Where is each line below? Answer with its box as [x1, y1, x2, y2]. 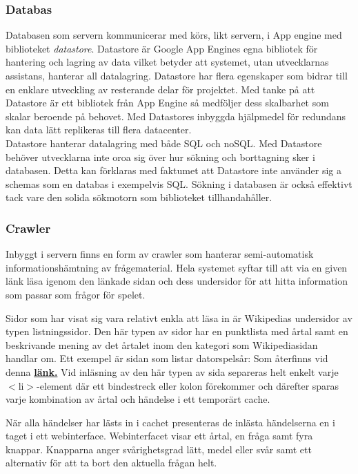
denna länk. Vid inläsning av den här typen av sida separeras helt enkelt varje [6, 364, 339, 379]
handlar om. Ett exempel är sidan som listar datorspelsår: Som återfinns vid [6, 351, 328, 366]
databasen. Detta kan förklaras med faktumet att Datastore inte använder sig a [6, 163, 341, 178]
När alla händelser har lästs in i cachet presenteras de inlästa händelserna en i [6, 415, 335, 429]
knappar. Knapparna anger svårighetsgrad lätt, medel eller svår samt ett [6, 442, 312, 456]
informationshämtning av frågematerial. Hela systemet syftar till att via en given [6, 260, 348, 274]
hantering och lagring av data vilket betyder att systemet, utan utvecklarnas [6, 55, 329, 69]
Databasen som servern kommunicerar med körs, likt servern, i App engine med [6, 28, 342, 42]
